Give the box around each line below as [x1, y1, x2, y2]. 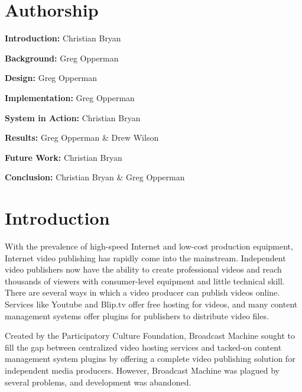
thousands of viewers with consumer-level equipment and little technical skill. [5, 274, 285, 287]
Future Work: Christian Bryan [5, 151, 122, 163]
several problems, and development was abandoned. [5, 375, 191, 388]
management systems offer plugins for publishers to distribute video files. [5, 309, 269, 322]
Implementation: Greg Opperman [5, 91, 135, 103]
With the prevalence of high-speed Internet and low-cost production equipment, [5, 240, 293, 252]
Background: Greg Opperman [5, 51, 119, 64]
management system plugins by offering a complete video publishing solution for [5, 352, 295, 365]
